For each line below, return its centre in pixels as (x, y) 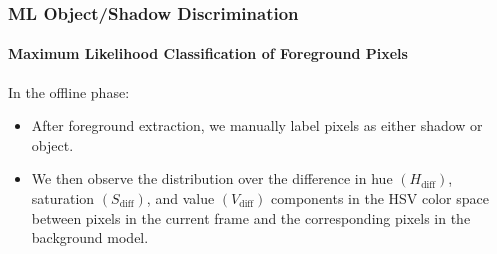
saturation (63, 198)
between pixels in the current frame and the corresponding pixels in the (251, 217)
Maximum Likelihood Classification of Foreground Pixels (208, 53)
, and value (180, 198)
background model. (90, 237)
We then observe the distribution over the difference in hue (212, 178)
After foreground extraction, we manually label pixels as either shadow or (257, 125)
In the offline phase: (69, 91)
